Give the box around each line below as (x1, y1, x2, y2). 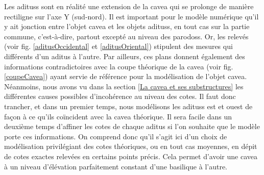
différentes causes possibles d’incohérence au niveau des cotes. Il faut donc (4, 91, 236, 102)
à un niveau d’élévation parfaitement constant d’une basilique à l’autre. (4, 161, 228, 171)
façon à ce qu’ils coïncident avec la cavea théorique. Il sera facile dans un (4, 111, 232, 121)
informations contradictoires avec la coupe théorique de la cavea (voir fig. (4, 61, 233, 71)
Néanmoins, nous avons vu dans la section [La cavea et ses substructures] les (4, 81, 244, 91)
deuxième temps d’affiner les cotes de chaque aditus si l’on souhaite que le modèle (4, 121, 260, 132)
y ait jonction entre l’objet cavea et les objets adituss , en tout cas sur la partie (4, 21, 250, 32)
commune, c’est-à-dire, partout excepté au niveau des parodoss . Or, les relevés (4, 31, 249, 41)
